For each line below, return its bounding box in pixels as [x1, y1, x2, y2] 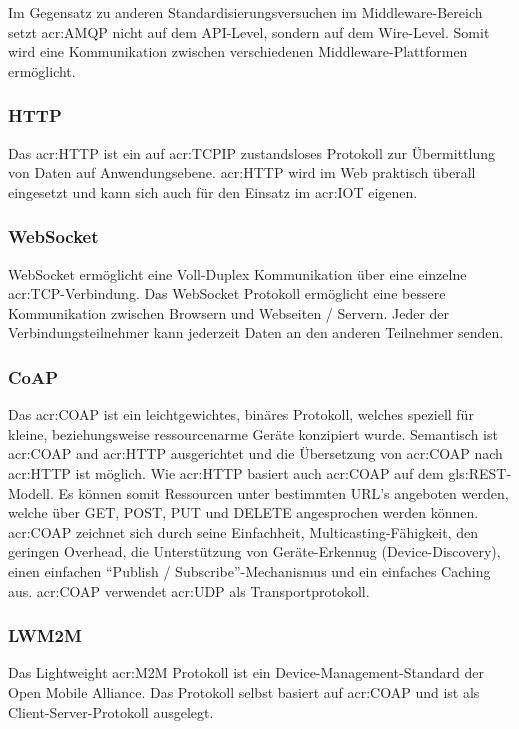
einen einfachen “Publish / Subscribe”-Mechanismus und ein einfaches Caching [8, 560, 491, 581]
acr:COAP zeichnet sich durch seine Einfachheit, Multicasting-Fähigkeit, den [8, 521, 479, 542]
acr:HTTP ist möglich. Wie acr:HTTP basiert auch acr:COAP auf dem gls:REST [8, 462, 507, 483]
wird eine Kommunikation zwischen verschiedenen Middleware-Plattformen [8, 41, 468, 62]
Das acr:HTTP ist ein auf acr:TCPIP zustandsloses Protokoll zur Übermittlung [8, 142, 495, 163]
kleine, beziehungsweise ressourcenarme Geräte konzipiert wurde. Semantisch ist [8, 423, 498, 444]
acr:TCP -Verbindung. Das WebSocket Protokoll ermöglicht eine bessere [8, 283, 446, 304]
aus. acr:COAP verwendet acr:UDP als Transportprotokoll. [8, 580, 370, 601]
